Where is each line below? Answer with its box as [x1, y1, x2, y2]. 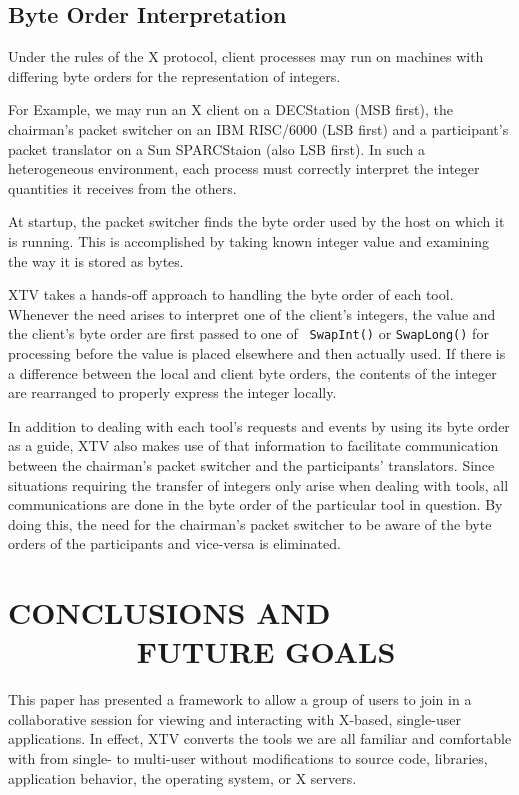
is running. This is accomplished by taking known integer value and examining [8, 230, 490, 251]
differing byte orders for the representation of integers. [8, 65, 341, 86]
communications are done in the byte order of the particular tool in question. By [8, 494, 503, 515]
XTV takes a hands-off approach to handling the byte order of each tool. [8, 284, 454, 305]
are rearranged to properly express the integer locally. [8, 382, 337, 403]
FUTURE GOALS [136, 631, 396, 672]
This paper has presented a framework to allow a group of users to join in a [8, 689, 472, 710]
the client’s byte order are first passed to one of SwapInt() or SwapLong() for [8, 323, 489, 344]
